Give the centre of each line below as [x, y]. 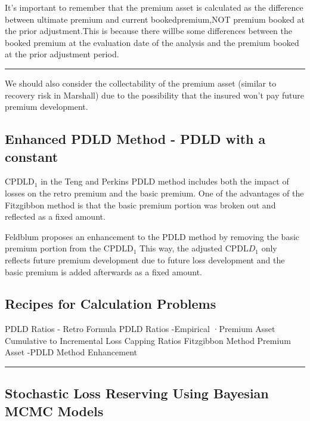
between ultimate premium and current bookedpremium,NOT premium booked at [155, 19]
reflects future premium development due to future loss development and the [145, 259]
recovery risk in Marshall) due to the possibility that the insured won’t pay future [154, 95]
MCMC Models [54, 411]
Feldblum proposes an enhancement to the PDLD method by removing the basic [152, 236]
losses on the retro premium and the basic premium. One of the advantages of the [154, 193]
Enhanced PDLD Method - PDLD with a [135, 139]
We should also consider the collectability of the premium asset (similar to [141, 83]
